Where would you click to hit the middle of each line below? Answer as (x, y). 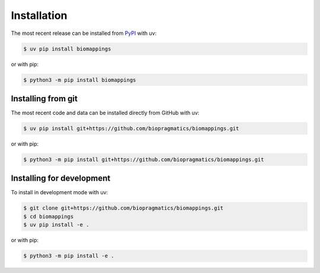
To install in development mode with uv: (60, 192)
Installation (39, 15)
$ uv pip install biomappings (67, 49)
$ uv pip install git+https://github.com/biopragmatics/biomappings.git (131, 128)
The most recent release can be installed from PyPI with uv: (84, 33)
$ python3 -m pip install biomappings (80, 80)
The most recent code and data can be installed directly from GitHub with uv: (105, 113)
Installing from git (44, 99)
